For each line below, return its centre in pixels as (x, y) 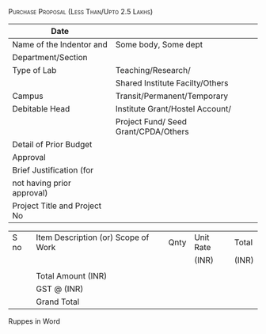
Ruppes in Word (34, 321)
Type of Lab (34, 70)
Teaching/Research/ (153, 70)
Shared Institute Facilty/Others (172, 83)
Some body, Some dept (159, 44)
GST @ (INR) (59, 289)
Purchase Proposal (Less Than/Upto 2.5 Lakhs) (81, 11)
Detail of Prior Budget (52, 144)
